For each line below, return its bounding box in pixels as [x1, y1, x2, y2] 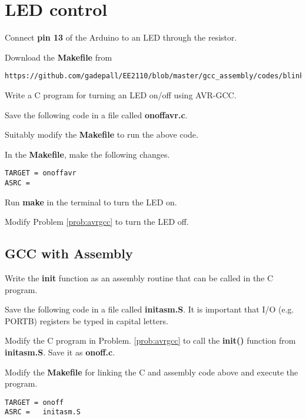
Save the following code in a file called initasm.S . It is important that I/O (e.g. [5, 303, 294, 315]
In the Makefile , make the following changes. [5, 148, 170, 160]
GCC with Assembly [5, 244, 133, 262]
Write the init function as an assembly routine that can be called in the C [5, 272, 274, 284]
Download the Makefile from [5, 51, 112, 63]
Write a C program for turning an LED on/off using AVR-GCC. [5, 88, 237, 101]
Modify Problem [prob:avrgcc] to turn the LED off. [5, 215, 189, 228]
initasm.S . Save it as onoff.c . [5, 346, 115, 358]
